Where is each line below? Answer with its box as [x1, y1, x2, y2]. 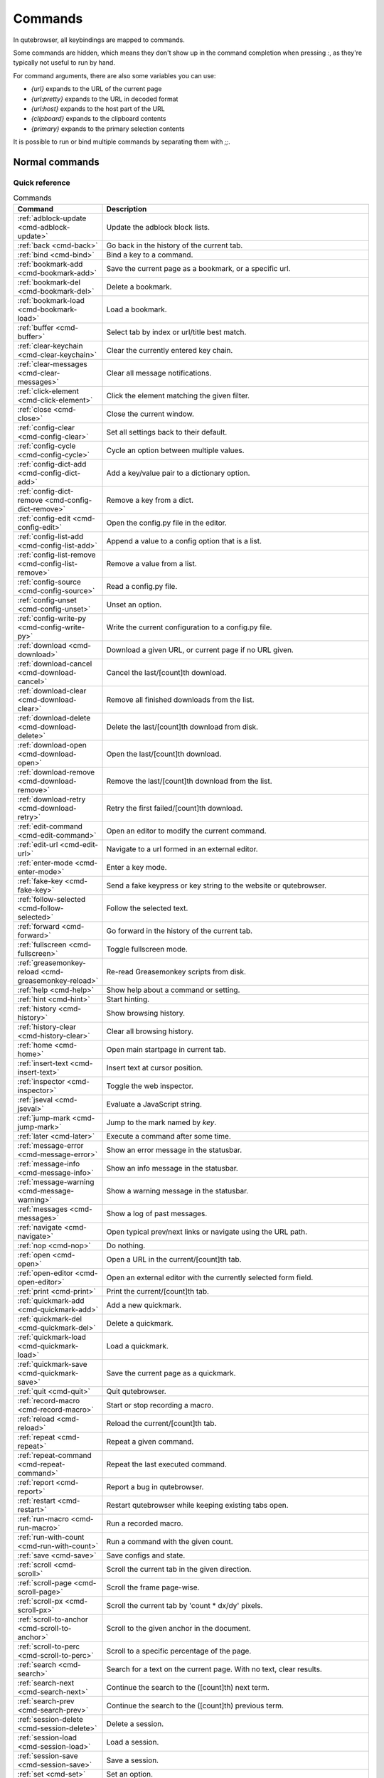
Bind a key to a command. [106, 250, 193, 260]
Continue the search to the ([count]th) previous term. [106, 1700, 284, 1710]
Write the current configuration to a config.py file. [106, 622, 272, 632]
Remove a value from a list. [106, 558, 197, 568]
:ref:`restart [17, 1496, 56, 1506]
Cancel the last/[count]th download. [106, 667, 227, 677]
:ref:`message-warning [17, 1177, 95, 1187]
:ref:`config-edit [17, 513, 71, 523]
